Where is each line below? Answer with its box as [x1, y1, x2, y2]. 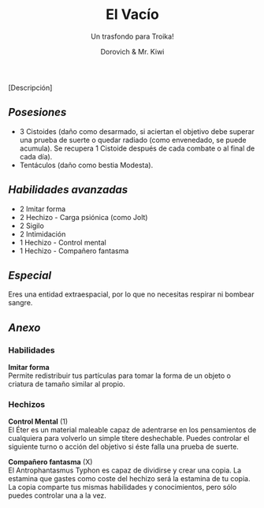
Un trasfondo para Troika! [90, 32, 175, 41]
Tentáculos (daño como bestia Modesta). [19, 160, 154, 170]
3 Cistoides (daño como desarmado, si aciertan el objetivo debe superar [19, 126, 255, 136]
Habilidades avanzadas [8, 183, 128, 196]
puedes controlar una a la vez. [8, 491, 106, 500]
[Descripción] [8, 83, 53, 92]
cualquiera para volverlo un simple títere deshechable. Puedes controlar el [8, 434, 250, 443]
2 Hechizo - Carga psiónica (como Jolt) [19, 212, 148, 222]
